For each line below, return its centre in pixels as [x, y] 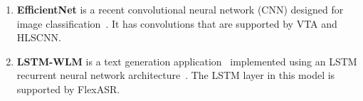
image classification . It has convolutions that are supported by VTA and [177, 23]
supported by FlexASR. [68, 89]
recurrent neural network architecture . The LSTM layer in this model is [176, 75]
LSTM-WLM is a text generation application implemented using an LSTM [187, 61]
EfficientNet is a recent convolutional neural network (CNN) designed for [180, 9]
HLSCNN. [39, 37]
